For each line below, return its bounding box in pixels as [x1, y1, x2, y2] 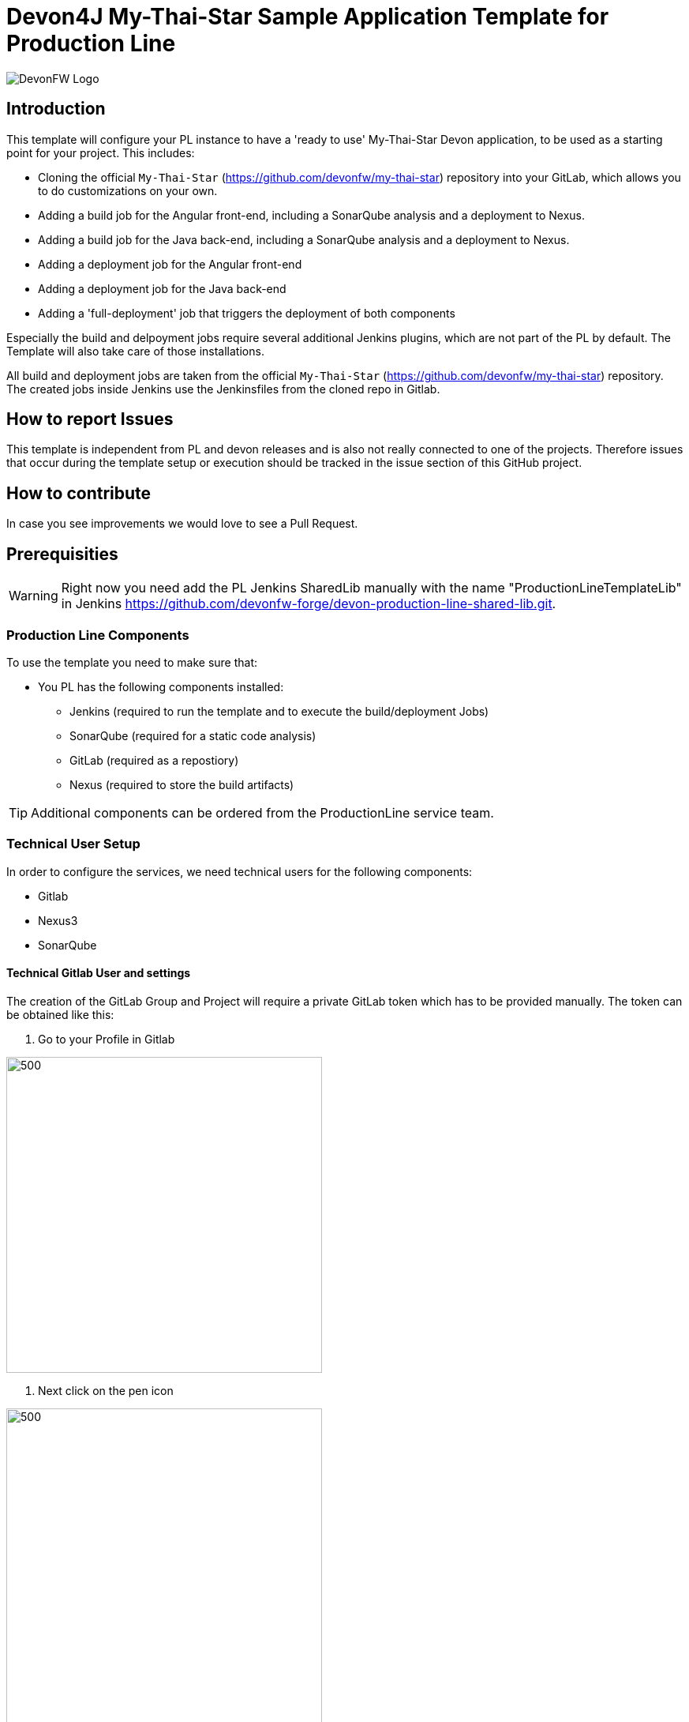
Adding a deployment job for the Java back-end [38, 281, 286, 295]
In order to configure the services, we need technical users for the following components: [6, 864, 473, 878]
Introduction [6, 99, 106, 119]
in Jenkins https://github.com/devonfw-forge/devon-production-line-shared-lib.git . [61, 596, 556, 612]
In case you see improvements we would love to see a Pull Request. [6, 517, 358, 531]
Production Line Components [6, 626, 189, 643]
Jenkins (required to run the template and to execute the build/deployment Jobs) [69, 704, 489, 718]
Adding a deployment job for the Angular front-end [38, 257, 302, 271]
